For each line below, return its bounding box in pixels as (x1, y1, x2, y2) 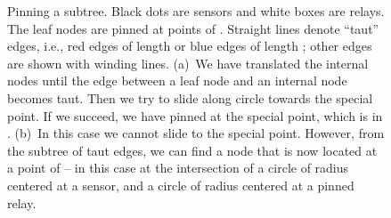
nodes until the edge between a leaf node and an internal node (7, 71, 347, 90)
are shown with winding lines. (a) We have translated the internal (7, 53, 369, 72)
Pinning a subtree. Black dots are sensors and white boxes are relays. (7, 2, 385, 20)
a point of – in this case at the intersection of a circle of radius (7, 158, 349, 177)
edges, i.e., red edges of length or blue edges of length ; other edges (7, 36, 372, 55)
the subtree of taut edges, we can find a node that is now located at (7, 141, 378, 159)
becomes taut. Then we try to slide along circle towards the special (7, 88, 373, 107)
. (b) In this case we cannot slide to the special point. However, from (7, 124, 385, 142)
